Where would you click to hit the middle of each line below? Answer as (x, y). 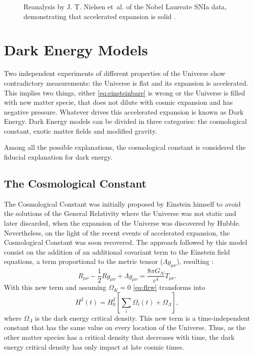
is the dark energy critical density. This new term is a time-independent (143, 318)
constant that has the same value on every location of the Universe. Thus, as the (125, 327)
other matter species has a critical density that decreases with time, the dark (119, 337)
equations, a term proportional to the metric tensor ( (83, 261)
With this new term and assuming (55, 287)
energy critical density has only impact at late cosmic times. (94, 346)
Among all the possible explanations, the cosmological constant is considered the (125, 147)
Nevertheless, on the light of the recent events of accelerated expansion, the (117, 232)
